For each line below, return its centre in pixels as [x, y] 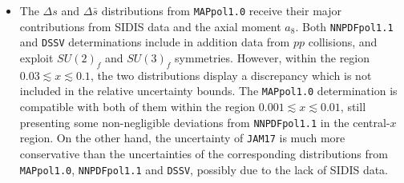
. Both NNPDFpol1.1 [344, 26]
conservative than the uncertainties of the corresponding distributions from [204, 153]
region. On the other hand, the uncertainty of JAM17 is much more [182, 138]
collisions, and [343, 42]
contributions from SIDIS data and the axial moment [150, 26]
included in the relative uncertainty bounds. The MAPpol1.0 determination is [208, 91]
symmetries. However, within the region [273, 57]
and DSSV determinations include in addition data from [155, 42]
